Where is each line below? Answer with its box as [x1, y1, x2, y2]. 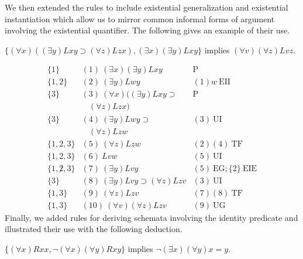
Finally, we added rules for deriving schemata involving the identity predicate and [5, 211, 298, 223]
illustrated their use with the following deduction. [5, 223, 183, 235]
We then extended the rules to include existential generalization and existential [5, 1, 288, 13]
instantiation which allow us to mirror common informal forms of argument [5, 12, 275, 25]
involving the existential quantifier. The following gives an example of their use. [5, 24, 290, 36]
